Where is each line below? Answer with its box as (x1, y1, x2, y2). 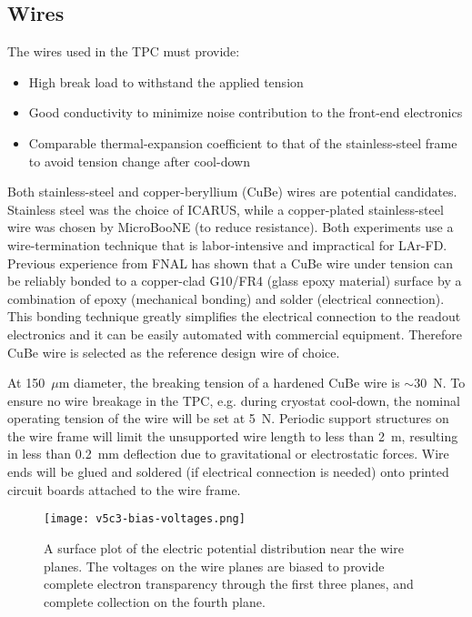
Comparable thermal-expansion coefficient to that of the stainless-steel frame (28, 133, 457, 152)
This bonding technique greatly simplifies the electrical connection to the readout (7, 307, 461, 326)
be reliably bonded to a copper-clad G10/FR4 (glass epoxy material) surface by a (7, 271, 462, 290)
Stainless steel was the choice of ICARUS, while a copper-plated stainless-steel (7, 199, 444, 218)
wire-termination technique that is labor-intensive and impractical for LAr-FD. (7, 235, 447, 254)
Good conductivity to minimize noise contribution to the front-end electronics (28, 103, 463, 122)
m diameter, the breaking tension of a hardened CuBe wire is (58, 373, 400, 392)
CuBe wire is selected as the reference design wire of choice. (7, 342, 340, 361)
